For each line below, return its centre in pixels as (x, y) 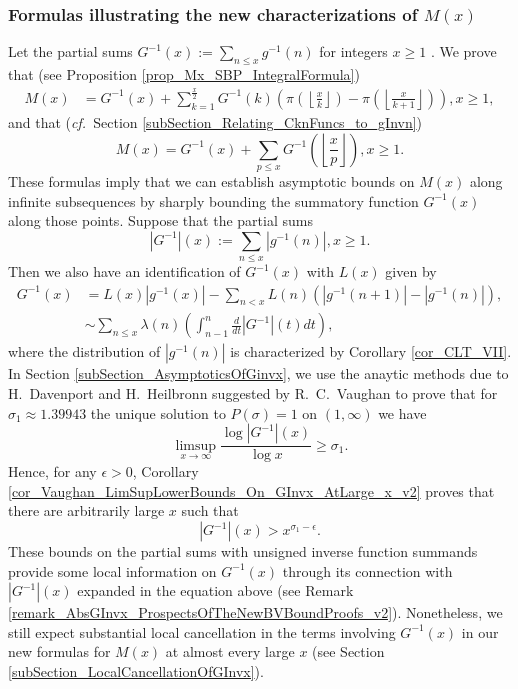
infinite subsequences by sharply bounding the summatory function (213, 200)
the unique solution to (158, 412)
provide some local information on (112, 570)
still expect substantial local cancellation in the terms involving (202, 631)
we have (402, 412)
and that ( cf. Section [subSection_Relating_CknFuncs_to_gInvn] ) (215, 122)
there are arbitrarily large (86, 510)
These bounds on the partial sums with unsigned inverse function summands (243, 551)
